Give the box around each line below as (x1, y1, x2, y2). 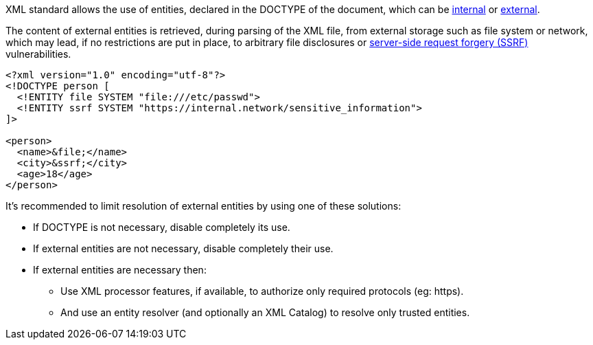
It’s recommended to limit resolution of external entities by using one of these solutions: (5, 200, 402, 212)
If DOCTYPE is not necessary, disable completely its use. (33, 221, 290, 233)
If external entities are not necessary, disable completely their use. (33, 243, 334, 254)
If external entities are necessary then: (33, 264, 207, 276)
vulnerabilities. (5, 48, 71, 60)
